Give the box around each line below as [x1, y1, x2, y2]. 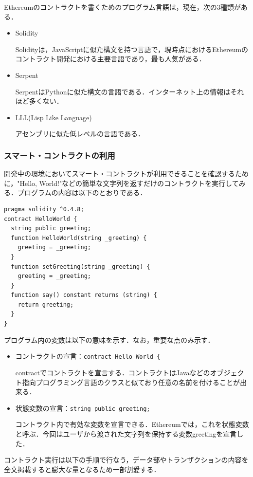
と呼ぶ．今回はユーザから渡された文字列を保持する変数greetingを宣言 [15, 428, 237, 439]
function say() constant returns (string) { [11, 292, 157, 299]
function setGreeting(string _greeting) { [11, 263, 150, 270]
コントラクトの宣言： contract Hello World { [15, 351, 161, 361]
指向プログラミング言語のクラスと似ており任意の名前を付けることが [22, 377, 240, 387]
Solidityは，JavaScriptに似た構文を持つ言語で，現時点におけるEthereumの [15, 44, 249, 54]
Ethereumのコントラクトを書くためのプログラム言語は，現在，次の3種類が [4, 2, 241, 12]
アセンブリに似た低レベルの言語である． [15, 128, 145, 139]
